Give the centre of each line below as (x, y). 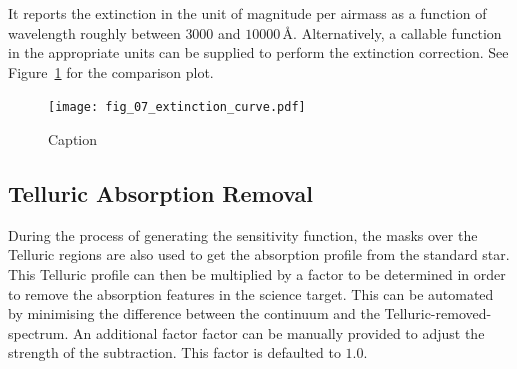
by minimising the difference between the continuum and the (194, 313)
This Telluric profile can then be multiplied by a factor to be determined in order (257, 274)
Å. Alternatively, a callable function (392, 32)
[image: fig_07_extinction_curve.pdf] (177, 107)
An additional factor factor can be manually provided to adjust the (279, 332)
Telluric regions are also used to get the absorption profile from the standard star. (259, 254)
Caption (73, 139)
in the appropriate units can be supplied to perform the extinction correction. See (258, 52)
